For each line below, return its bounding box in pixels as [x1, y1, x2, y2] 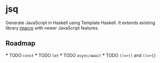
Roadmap [5, 39, 36, 48]
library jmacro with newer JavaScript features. [5, 25, 99, 31]
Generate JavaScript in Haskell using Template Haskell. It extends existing [5, 20, 156, 26]
